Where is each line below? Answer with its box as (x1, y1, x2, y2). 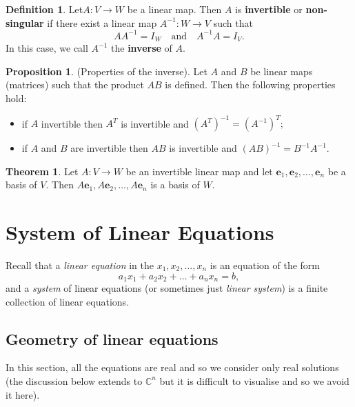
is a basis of (150, 177, 200, 192)
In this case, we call (6, 41, 88, 55)
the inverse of (111, 41, 172, 55)
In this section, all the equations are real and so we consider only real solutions (6, 360, 339, 375)
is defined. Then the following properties (165, 77, 336, 92)
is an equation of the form (210, 257, 321, 272)
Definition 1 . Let (6, 2, 83, 16)
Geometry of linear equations (6, 328, 219, 349)
